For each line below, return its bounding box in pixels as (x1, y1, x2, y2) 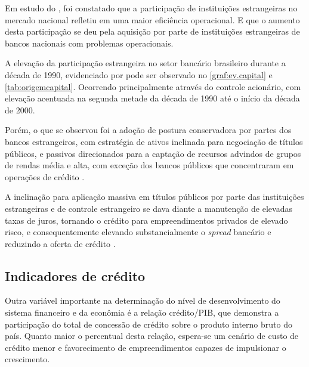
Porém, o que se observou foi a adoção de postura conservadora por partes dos (5, 124, 292, 136)
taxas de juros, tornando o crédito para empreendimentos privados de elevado (5, 214, 288, 226)
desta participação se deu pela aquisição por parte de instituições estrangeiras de (5, 25, 300, 38)
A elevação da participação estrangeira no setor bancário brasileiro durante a (5, 57, 286, 69)
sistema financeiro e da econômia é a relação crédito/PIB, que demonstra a (5, 306, 279, 319)
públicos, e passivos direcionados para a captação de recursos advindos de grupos (5, 147, 301, 159)
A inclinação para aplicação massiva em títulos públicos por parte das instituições (5, 190, 304, 203)
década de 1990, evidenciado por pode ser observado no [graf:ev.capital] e (5, 68, 273, 81)
